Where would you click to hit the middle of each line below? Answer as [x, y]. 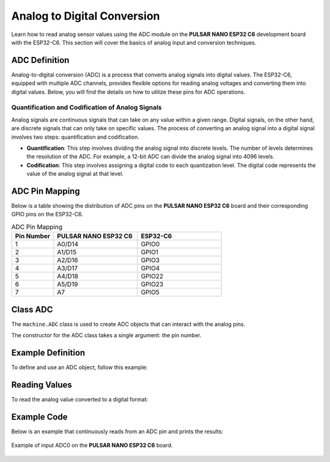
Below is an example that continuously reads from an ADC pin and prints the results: [117, 431]
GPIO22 [152, 276]
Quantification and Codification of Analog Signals [86, 108]
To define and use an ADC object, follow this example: [79, 367]
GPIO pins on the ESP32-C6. [47, 215]
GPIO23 [152, 284]
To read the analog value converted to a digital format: [80, 399]
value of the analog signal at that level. [75, 174]
